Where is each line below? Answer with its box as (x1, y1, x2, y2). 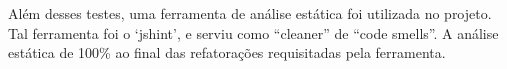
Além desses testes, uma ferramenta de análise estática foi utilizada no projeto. (8, 3, 492, 23)
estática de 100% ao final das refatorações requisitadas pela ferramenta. (8, 42, 446, 63)
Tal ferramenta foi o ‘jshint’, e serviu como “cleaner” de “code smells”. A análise (8, 22, 499, 43)
